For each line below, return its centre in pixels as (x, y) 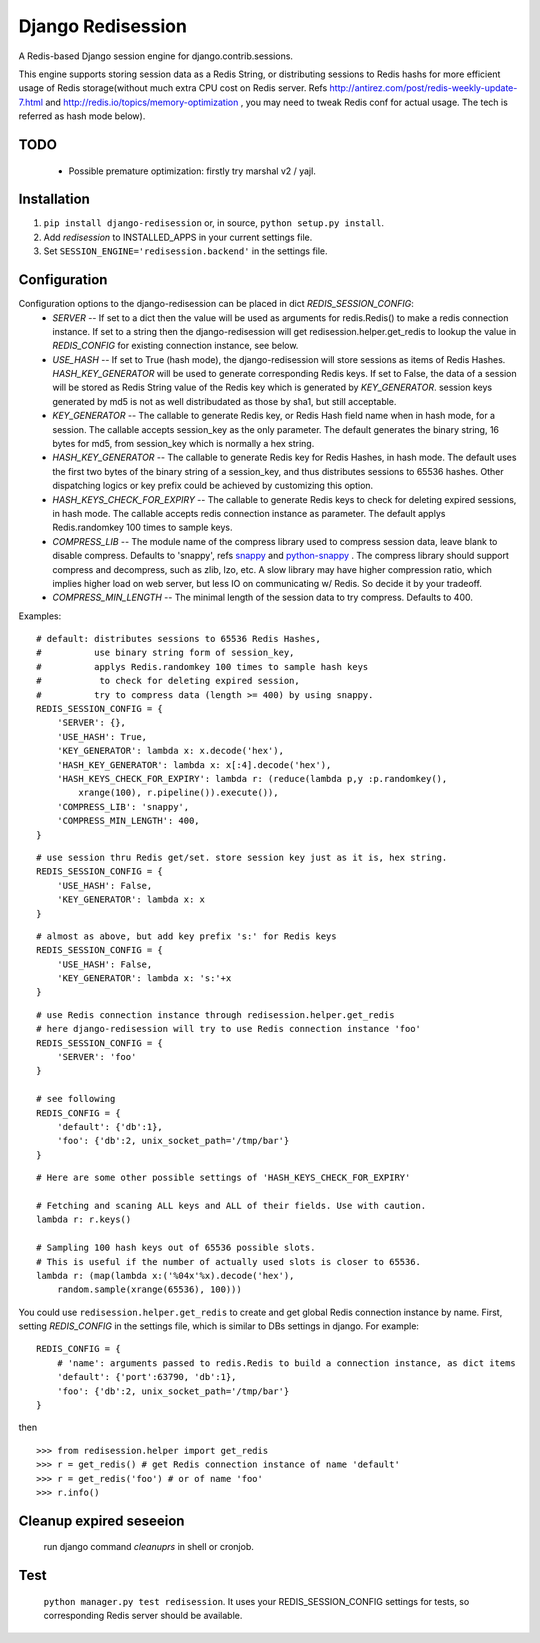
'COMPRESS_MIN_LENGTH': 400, (128, 821)
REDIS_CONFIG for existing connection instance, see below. (175, 346)
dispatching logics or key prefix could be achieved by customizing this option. (213, 486)
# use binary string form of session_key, (165, 653)
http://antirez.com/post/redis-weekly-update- (423, 88)
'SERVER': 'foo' (96, 1057)
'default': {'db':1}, (110, 1126)
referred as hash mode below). (82, 116)
